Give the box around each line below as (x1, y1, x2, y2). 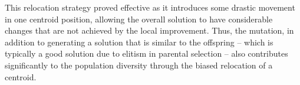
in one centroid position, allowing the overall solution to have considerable (5, 12, 273, 25)
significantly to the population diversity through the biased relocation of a (5, 58, 273, 71)
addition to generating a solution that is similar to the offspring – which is (5, 35, 273, 48)
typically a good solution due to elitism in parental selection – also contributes (5, 47, 288, 60)
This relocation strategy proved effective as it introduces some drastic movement (5, 1, 295, 13)
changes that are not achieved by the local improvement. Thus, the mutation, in (5, 24, 294, 37)
